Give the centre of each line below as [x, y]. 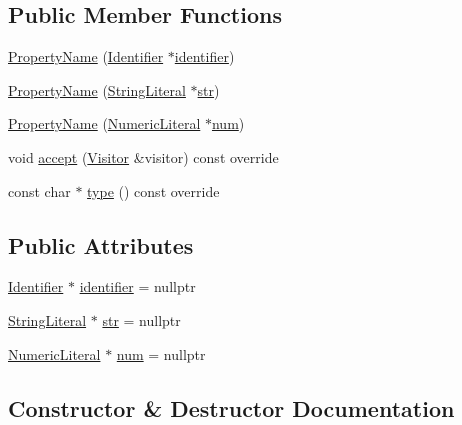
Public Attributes [101, 244]
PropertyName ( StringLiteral [97, 89]
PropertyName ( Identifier [86, 56]
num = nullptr [161, 353]
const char [39, 190]
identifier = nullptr [137, 286]
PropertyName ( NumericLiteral [104, 123]
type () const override [153, 190]
